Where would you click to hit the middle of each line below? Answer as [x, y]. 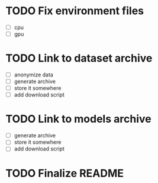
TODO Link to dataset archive [79, 58]
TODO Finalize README [65, 173]
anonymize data [34, 75]
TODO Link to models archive [78, 119]
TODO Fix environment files [75, 11]
